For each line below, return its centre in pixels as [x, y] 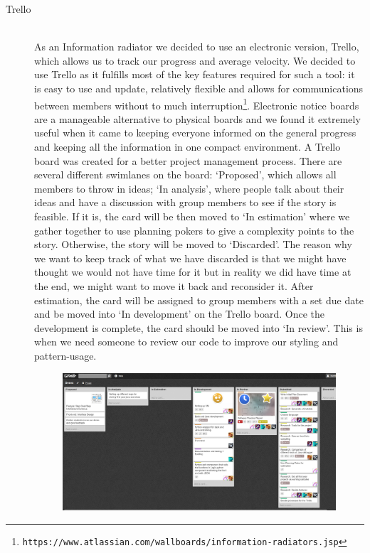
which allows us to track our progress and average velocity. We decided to [195, 60]
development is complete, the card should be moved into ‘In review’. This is [199, 327]
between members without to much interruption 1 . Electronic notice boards [197, 104]
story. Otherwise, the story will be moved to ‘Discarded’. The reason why [193, 244]
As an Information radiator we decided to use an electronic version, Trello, [197, 47]
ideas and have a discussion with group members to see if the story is [185, 202]
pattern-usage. [65, 355]
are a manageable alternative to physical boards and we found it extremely [197, 118]
